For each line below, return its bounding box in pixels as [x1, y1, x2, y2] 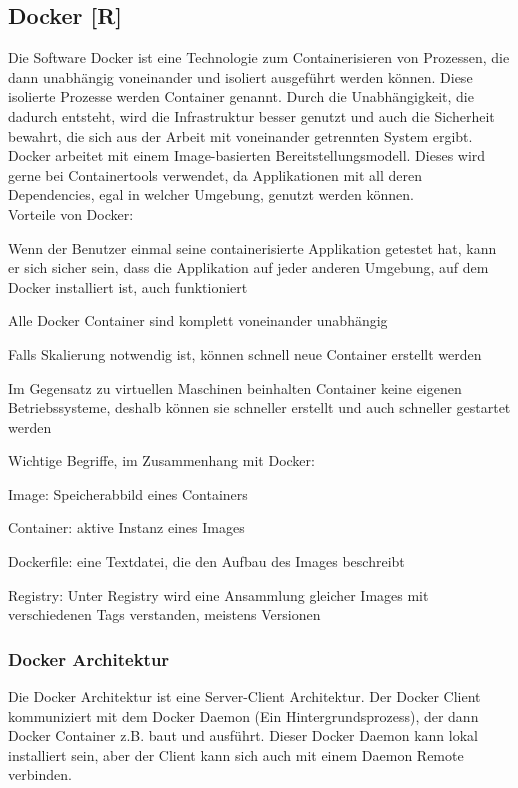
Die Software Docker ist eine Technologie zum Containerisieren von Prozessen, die [8, 47, 510, 68]
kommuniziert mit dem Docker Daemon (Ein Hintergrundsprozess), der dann [8, 705, 479, 726]
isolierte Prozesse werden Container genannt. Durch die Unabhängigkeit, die [8, 86, 474, 107]
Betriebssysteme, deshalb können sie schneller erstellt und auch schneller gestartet [8, 397, 511, 418]
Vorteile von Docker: [8, 203, 134, 224]
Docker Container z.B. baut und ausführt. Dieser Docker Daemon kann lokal [8, 725, 478, 746]
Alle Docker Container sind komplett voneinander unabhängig [8, 310, 388, 331]
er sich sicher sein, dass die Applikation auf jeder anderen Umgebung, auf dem [8, 257, 489, 278]
